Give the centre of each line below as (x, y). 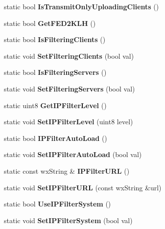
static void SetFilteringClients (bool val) (69, 56)
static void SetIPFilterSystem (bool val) (68, 220)
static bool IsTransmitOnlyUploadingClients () (82, 6)
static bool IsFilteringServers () (55, 72)
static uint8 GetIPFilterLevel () (55, 105)
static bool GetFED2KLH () (50, 23)
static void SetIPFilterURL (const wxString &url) (83, 187)
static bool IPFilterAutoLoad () (56, 138)
